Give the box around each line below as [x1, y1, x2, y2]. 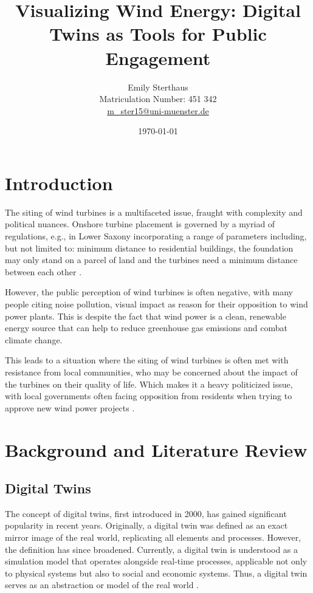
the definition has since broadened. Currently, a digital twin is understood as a [5, 543, 298, 555]
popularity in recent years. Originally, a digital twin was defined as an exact [5, 519, 288, 532]
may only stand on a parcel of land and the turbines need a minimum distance [5, 253, 298, 266]
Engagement [105, 45, 211, 70]
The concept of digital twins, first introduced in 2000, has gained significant [5, 507, 287, 519]
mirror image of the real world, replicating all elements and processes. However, [5, 531, 301, 544]
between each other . [5, 265, 82, 278]
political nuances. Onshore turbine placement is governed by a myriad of [5, 218, 275, 230]
